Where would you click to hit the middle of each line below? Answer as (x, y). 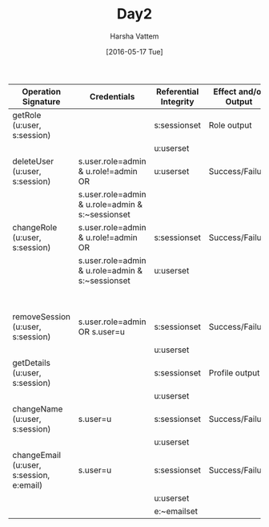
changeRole (35, 227)
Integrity (177, 101)
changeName (38, 408)
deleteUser (33, 161)
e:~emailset (176, 511)
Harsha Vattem (134, 36)
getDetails (31, 363)
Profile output (234, 372)
